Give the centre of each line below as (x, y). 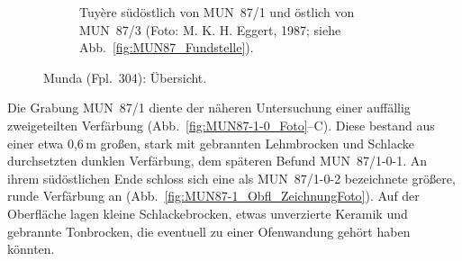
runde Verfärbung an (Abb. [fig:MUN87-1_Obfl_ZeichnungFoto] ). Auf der (213, 196)
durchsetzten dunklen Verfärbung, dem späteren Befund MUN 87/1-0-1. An (217, 161)
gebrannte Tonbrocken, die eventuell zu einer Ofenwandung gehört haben (209, 231)
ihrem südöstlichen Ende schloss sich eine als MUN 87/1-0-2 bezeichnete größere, (231, 178)
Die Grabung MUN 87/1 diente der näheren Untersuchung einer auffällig (209, 108)
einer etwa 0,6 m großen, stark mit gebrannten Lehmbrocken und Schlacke (211, 143)
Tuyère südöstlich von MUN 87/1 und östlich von (217, 12)
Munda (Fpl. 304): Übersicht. (125, 77)
